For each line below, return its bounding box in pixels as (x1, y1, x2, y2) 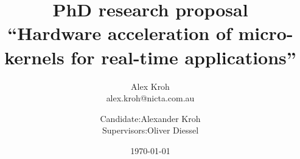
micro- (238, 21, 293, 46)
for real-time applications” (71, 44, 296, 69)
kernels (4, 44, 65, 69)
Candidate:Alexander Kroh (100, 112, 201, 124)
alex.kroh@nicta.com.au (106, 92, 195, 104)
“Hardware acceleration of (7, 21, 232, 46)
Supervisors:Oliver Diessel (102, 124, 199, 137)
